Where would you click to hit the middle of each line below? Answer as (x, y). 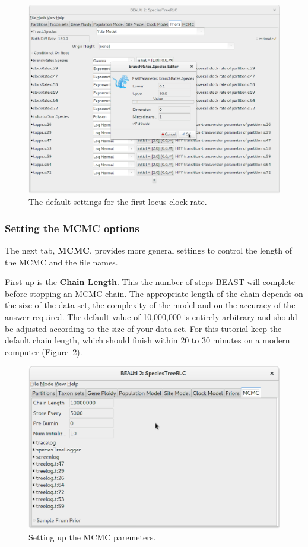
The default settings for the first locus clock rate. (118, 202)
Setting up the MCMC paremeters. (92, 537)
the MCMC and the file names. (61, 262)
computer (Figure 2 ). (44, 351)
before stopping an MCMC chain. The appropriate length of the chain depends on (154, 293)
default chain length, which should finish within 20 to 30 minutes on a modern (147, 340)
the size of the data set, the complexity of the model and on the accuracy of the (150, 305)
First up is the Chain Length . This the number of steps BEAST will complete (150, 282)
